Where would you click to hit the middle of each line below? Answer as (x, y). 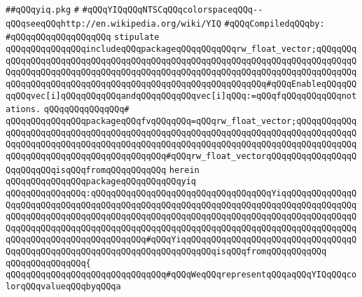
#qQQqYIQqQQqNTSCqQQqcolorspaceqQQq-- (173, 10)
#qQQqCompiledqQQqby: (274, 23)
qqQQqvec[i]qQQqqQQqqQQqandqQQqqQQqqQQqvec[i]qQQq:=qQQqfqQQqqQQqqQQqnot (181, 96)
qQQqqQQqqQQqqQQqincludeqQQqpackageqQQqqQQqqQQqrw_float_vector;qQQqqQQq (181, 49)
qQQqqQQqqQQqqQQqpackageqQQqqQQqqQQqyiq (101, 182)
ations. (23, 110)
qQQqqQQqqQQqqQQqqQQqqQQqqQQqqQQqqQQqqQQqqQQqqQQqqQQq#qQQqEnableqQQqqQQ (181, 84)
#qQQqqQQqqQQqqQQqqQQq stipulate (83, 37)
